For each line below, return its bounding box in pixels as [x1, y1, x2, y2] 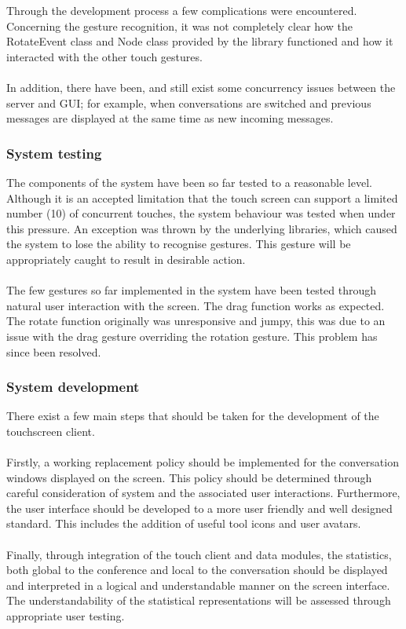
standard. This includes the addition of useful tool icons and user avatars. [6, 515, 361, 532]
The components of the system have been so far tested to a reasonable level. [6, 174, 372, 190]
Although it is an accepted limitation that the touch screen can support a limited [6, 189, 398, 206]
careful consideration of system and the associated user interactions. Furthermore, [6, 485, 401, 501]
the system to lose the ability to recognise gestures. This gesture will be [6, 236, 351, 252]
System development [6, 377, 140, 397]
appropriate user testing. [6, 608, 125, 624]
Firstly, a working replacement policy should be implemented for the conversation [6, 454, 399, 470]
